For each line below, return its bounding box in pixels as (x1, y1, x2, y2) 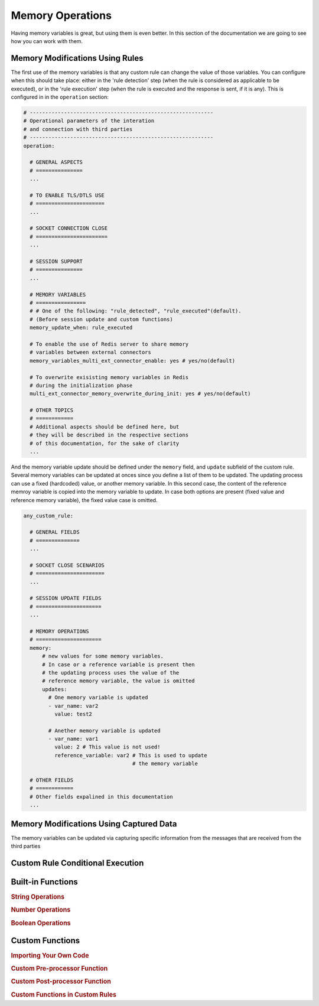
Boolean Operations (11, 919, 71, 927)
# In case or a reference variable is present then (42, 661, 195, 668)
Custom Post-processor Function (11, 978, 112, 986)
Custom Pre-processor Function (11, 965, 108, 973)
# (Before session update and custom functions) (30, 316, 174, 323)
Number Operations (11, 906, 71, 914)
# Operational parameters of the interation (23, 118, 155, 124)
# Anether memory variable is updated (48, 727, 161, 734)
